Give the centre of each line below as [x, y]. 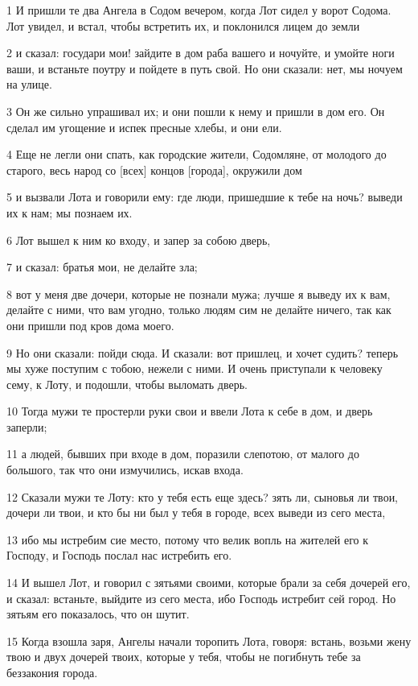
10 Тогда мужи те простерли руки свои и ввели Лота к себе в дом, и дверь [190, 411]
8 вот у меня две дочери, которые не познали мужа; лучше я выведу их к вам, [199, 293]
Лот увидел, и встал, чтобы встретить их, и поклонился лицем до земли [183, 25]
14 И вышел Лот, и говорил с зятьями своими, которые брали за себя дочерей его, [209, 583]
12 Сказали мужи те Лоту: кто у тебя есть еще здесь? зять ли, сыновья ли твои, [203, 496]
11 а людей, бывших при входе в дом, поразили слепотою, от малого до [183, 454]
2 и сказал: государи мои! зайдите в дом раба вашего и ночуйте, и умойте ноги [201, 53]
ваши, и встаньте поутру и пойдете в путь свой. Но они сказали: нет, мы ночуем [205, 68]
